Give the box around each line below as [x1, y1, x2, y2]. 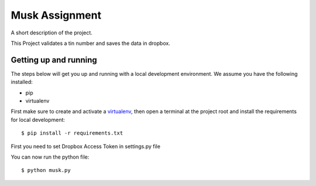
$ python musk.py [21, 167, 71, 174]
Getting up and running [11, 55, 97, 65]
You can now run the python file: [11, 153, 90, 160]
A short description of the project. [11, 29, 93, 36]
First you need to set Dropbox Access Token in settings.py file [11, 143, 161, 150]
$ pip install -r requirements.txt [21, 130, 123, 136]
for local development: [11, 116, 66, 123]
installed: [11, 79, 33, 86]
